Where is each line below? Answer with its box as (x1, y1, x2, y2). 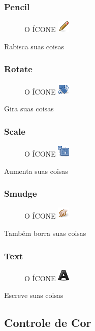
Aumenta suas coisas (4, 165, 68, 176)
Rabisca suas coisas (4, 41, 64, 51)
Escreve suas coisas (4, 290, 64, 300)
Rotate (4, 63, 33, 75)
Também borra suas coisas (4, 228, 86, 238)
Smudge (4, 187, 37, 200)
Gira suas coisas (4, 103, 54, 114)
